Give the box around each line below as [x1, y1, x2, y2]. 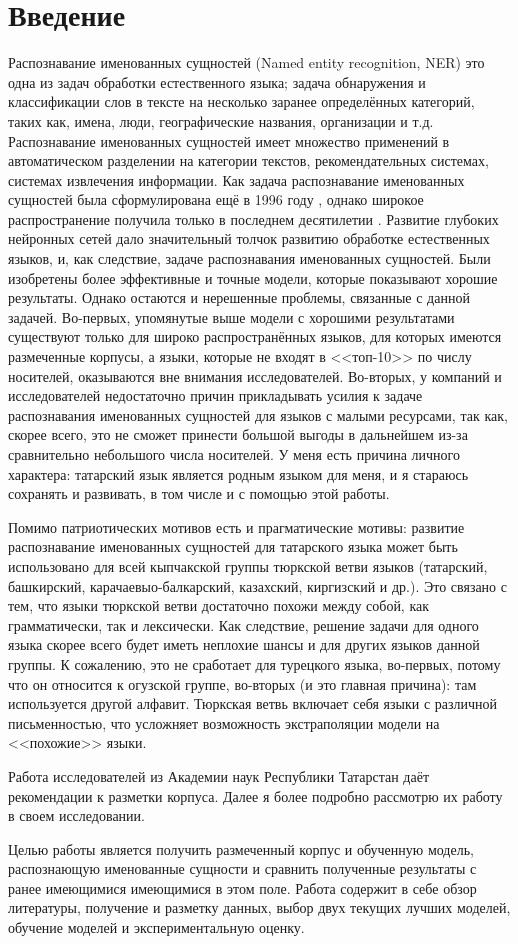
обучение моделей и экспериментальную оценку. [8, 917, 305, 938]
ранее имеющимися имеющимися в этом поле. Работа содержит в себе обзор [8, 877, 477, 898]
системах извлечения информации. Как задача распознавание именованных [8, 169, 465, 190]
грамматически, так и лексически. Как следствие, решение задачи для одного [8, 614, 479, 635]
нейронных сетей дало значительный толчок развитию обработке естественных [8, 228, 490, 249]
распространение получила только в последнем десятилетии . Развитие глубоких [8, 208, 499, 229]
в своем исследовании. [8, 805, 145, 826]
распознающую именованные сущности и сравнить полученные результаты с [8, 858, 477, 879]
